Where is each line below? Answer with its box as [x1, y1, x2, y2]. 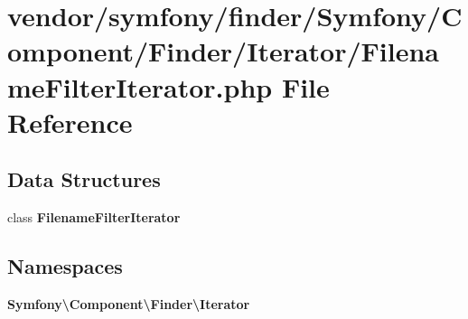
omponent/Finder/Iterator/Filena [7, 33, 440, 70]
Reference [7, 103, 133, 140]
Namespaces [7, 252, 123, 280]
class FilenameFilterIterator [7, 208, 181, 227]
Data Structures [7, 165, 161, 193]
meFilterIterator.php [7, 68, 273, 105]
